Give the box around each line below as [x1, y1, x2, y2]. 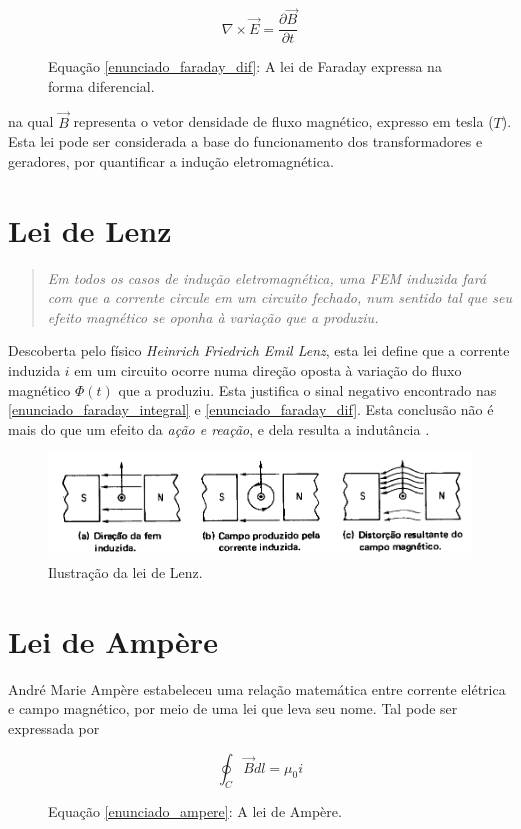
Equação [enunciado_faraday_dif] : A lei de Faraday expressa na [48, 56, 442, 77]
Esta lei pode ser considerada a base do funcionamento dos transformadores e [8, 131, 483, 152]
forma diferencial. [48, 75, 155, 96]
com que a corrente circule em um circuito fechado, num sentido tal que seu [47, 287, 512, 308]
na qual [8, 111, 54, 132]
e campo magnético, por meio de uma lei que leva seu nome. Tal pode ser [8, 698, 458, 719]
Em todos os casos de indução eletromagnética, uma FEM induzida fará [47, 267, 487, 288]
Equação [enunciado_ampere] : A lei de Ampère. [48, 801, 342, 822]
